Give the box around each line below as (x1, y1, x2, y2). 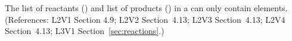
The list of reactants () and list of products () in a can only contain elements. (5, 2, 288, 13)
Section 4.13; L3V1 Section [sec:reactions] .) (5, 25, 164, 37)
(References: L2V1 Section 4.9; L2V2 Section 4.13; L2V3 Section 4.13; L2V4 (5, 13, 285, 25)
